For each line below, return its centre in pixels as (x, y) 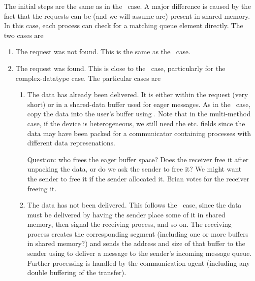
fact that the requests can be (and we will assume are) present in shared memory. (127, 16)
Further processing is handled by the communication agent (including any (139, 263)
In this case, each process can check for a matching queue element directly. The (124, 25)
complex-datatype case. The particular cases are (88, 78)
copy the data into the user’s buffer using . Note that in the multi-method (139, 114)
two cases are (24, 35)
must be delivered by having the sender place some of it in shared (126, 214)
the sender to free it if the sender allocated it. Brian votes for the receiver (138, 178)
